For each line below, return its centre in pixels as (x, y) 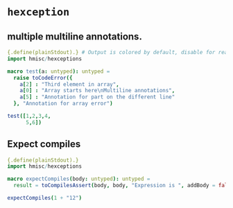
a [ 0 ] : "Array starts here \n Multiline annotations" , (97, 91)
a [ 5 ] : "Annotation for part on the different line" (97, 97)
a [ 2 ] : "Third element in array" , (69, 84)
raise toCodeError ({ (43, 78)
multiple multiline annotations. (75, 36)
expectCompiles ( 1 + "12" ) (44, 198)
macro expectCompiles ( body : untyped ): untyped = (79, 179)
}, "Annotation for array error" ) (63, 104)
